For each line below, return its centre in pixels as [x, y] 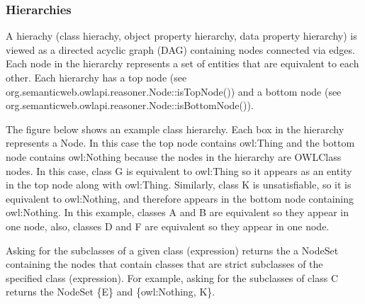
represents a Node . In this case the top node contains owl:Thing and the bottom [180, 143]
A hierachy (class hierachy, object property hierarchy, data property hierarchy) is [181, 36]
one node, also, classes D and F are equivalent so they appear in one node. [168, 226]
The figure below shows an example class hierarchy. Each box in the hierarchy [175, 129]
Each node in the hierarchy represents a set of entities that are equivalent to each [182, 63]
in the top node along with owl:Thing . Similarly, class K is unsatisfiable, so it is [179, 185]
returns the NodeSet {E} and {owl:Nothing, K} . [111, 292]
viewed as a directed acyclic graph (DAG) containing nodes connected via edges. [180, 49]
